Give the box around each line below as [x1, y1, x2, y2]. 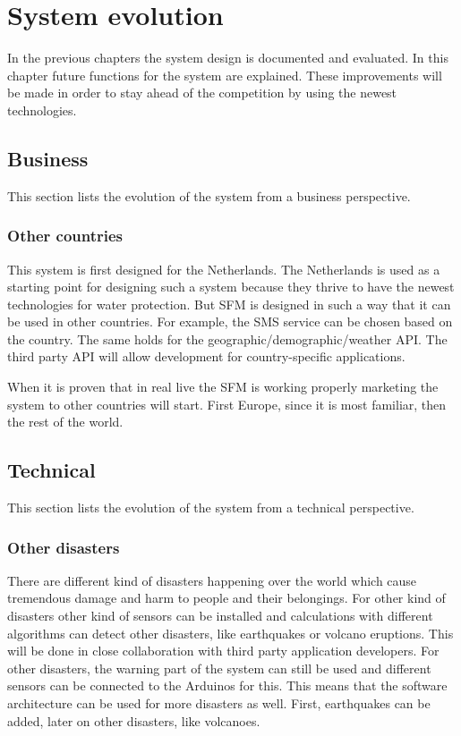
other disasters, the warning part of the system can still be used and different [7, 658, 431, 677]
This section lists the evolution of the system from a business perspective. [7, 186, 411, 205]
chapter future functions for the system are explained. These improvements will [7, 65, 442, 84]
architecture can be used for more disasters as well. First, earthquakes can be [7, 694, 431, 713]
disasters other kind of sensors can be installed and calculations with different [7, 606, 433, 625]
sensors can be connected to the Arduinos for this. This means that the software [7, 676, 448, 695]
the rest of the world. [7, 412, 124, 431]
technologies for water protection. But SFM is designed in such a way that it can [7, 294, 451, 313]
